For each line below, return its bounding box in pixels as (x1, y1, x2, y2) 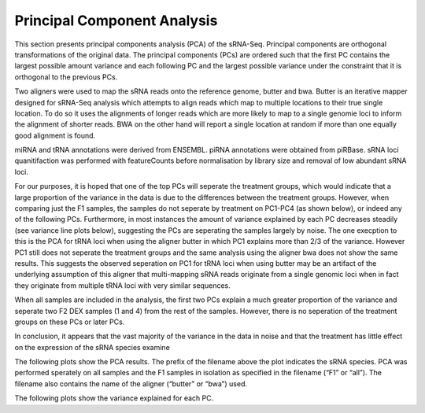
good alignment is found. (14, 131, 96, 140)
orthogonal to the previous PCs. (14, 72, 118, 82)
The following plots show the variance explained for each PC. (14, 393, 214, 403)
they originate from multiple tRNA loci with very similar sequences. (14, 280, 231, 290)
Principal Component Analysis (14, 12, 218, 29)
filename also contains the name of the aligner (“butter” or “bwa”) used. (14, 378, 248, 389)
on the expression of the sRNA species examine (14, 342, 171, 352)
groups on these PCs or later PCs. (14, 317, 125, 326)
